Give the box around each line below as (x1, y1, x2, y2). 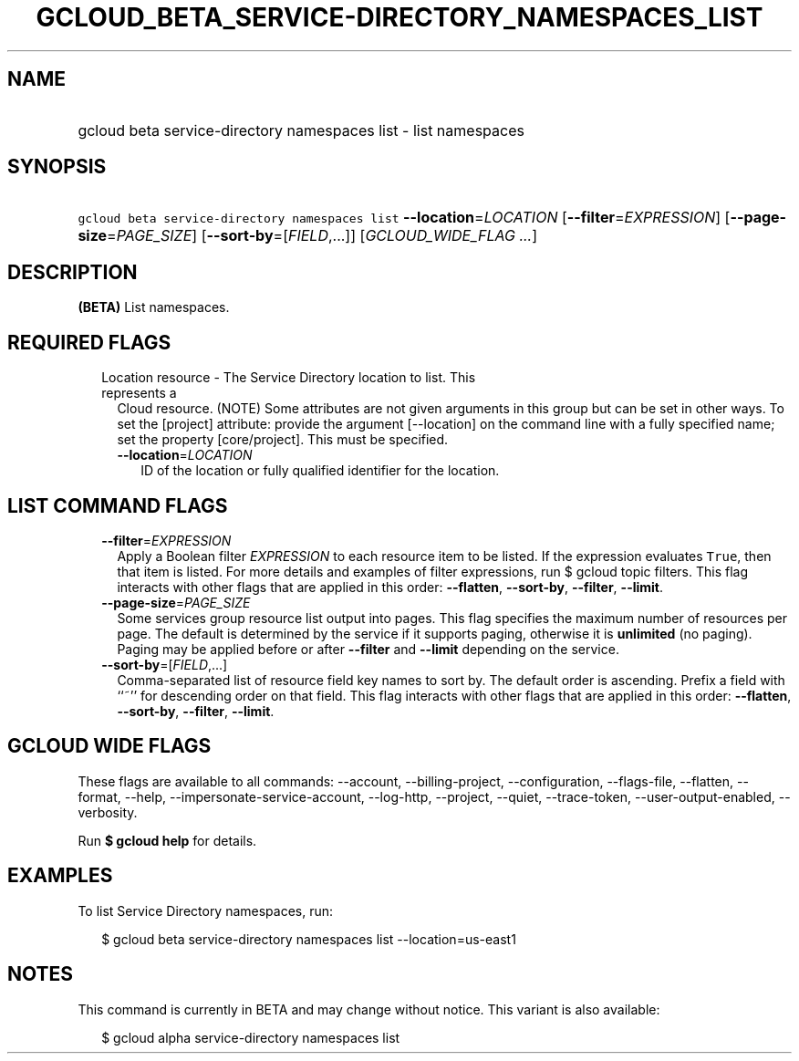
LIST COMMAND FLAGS (7, 494, 228, 517)
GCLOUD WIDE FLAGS (7, 734, 212, 758)
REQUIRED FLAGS (7, 330, 171, 354)
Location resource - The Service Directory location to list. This (101, 369, 476, 386)
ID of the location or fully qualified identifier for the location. (140, 463, 500, 479)
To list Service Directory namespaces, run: (78, 902, 334, 919)
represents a (101, 385, 177, 401)
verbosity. (78, 804, 138, 820)
